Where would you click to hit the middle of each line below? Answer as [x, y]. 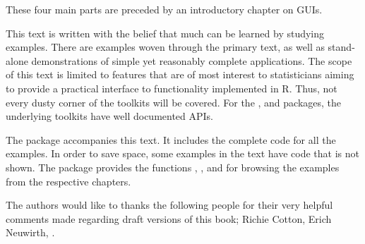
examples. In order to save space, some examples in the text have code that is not [182, 153]
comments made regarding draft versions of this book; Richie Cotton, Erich [169, 218]
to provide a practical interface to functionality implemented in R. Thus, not [172, 88]
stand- [341, 47]
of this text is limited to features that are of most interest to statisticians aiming [180, 74]
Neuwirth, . [30, 232]
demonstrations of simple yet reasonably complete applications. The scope [192, 60]
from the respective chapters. [68, 181]
